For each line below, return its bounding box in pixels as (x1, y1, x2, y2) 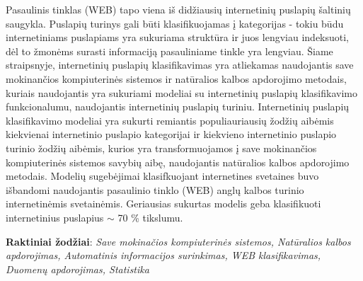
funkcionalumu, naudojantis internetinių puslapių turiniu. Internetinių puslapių (6, 99, 350, 114)
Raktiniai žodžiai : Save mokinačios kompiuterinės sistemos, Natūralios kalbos (6, 234, 351, 248)
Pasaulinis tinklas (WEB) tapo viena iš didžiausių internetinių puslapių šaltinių (6, 2, 351, 16)
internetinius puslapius (6, 210, 104, 224)
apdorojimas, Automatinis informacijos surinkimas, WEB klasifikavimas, (6, 248, 321, 263)
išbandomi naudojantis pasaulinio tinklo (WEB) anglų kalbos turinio (6, 182, 304, 197)
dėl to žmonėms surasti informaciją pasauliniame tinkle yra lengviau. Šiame (6, 43, 333, 58)
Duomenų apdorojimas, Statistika (6, 261, 149, 276)
